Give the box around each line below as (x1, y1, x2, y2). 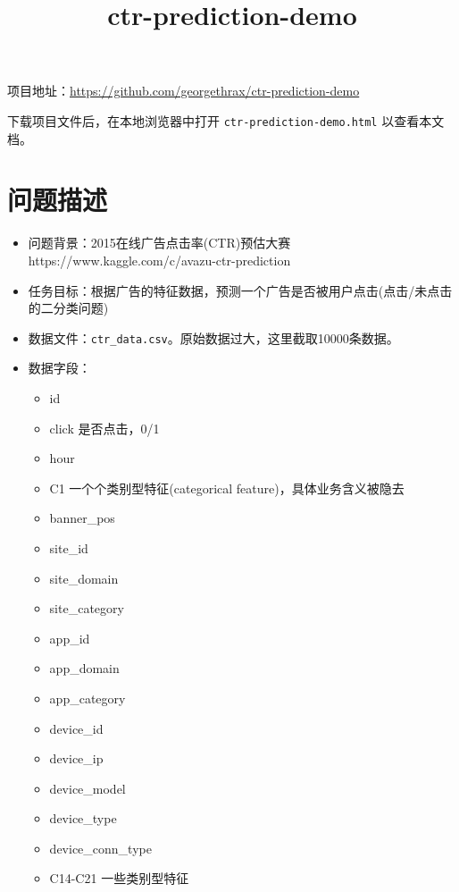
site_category (49, 599, 124, 618)
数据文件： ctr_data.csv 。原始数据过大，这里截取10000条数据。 (28, 328, 399, 347)
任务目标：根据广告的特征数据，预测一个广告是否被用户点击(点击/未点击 (28, 281, 453, 299)
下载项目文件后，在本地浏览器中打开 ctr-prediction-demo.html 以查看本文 (7, 111, 445, 130)
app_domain (49, 659, 120, 677)
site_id (49, 538, 88, 557)
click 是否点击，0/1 (49, 418, 160, 437)
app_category (49, 688, 126, 707)
